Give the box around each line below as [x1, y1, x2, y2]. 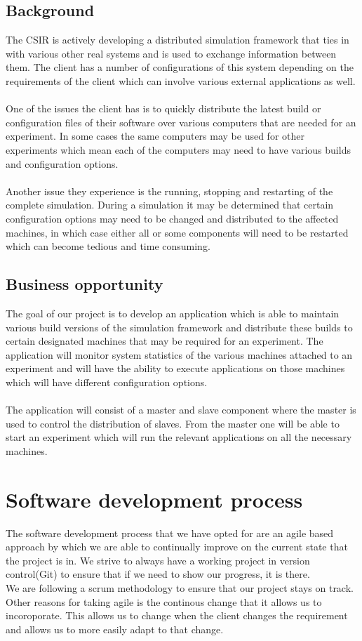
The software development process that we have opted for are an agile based [6, 525, 334, 540]
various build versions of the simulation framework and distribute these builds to [6, 319, 353, 334]
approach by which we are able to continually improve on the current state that [6, 539, 348, 554]
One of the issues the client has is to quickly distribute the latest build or [6, 101, 321, 116]
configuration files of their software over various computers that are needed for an [6, 114, 356, 129]
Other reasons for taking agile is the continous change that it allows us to [6, 594, 322, 609]
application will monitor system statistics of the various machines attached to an [6, 347, 353, 362]
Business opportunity [6, 273, 163, 295]
